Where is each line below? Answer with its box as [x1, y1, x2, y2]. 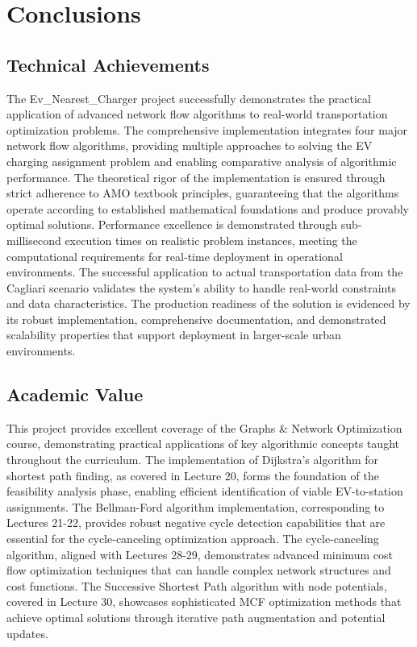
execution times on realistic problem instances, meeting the [65, 231, 357, 248]
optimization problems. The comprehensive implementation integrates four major [6, 121, 408, 138]
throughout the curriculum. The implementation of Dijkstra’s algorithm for [6, 451, 379, 468]
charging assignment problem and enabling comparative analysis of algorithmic [6, 152, 397, 169]
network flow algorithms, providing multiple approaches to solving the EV [6, 137, 373, 154]
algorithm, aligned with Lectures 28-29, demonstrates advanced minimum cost [6, 545, 393, 562]
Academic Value [6, 382, 144, 407]
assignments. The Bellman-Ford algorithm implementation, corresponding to [6, 498, 385, 515]
